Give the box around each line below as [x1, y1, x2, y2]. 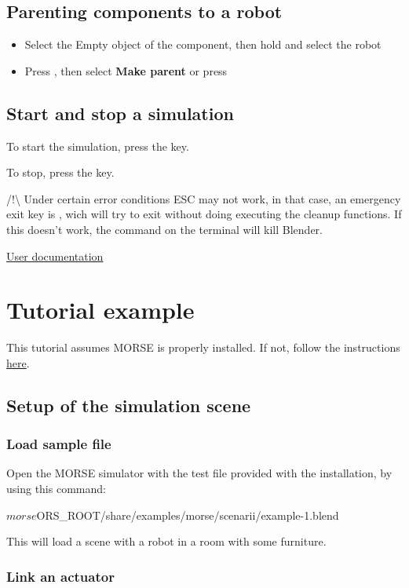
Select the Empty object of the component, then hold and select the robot [24, 36, 382, 53]
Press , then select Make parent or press [24, 62, 228, 79]
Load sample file [6, 434, 111, 454]
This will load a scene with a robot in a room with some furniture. [6, 533, 327, 550]
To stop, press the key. [6, 164, 115, 181]
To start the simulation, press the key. [6, 137, 189, 154]
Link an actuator [6, 566, 115, 586]
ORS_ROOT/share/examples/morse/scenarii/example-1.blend [36, 506, 339, 523]
